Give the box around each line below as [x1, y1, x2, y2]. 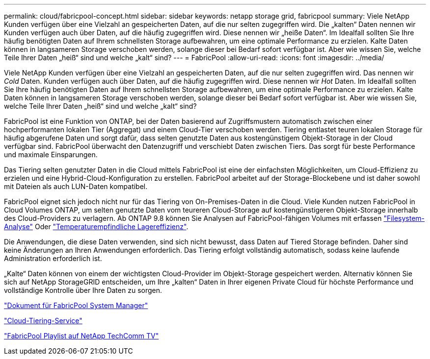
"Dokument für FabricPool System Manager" [4, 301, 148, 310]
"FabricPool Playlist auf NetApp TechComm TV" [4, 332, 159, 340]
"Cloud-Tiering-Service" [4, 316, 82, 325]
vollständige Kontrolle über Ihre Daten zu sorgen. [4, 286, 162, 294]
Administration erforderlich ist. [4, 254, 102, 263]
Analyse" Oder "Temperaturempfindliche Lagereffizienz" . [4, 222, 188, 231]
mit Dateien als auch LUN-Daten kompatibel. [4, 182, 148, 191]
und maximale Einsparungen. [4, 150, 98, 159]
